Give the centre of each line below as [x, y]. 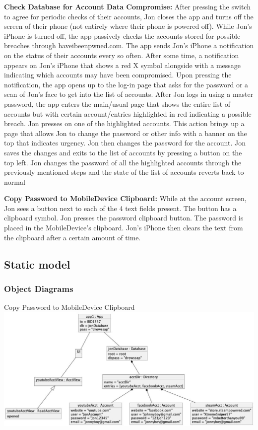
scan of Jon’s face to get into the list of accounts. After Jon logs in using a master [129, 94]
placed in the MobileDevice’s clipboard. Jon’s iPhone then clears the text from [124, 228]
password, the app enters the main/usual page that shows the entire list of [117, 104]
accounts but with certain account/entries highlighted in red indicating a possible [128, 113]
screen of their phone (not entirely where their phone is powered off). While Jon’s [128, 26]
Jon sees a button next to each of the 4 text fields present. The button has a [120, 208]
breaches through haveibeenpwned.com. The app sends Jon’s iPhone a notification [129, 45]
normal [15, 181]
